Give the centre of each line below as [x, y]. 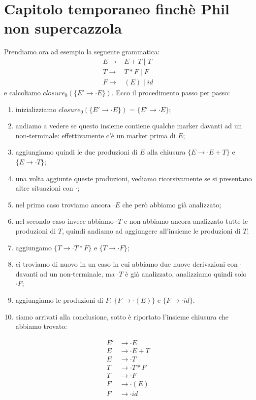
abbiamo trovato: [41, 326]
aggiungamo [33, 247]
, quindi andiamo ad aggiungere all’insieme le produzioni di [151, 230]
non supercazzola [63, 28]
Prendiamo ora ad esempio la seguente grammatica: [82, 52]
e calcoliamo [22, 92]
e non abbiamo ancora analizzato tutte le [186, 221]
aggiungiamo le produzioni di [59, 300]
